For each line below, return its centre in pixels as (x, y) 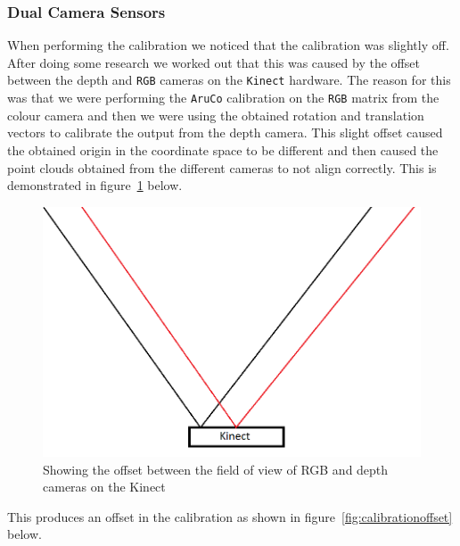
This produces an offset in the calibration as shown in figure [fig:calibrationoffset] (230, 516)
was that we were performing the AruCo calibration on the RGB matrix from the (223, 98)
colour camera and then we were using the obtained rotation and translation (216, 115)
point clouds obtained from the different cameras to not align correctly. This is (222, 167)
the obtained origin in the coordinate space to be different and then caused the (223, 149)
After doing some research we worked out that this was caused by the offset (214, 62)
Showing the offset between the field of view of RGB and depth (216, 469)
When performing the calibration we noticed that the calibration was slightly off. (228, 45)
